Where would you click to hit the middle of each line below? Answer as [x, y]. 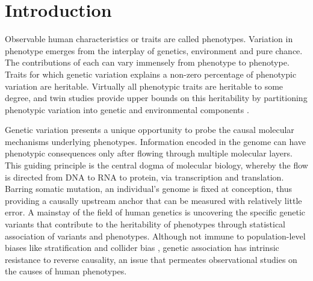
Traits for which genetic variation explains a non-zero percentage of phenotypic [151, 74]
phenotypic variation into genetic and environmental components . [127, 109]
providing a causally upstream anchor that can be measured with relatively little [153, 200]
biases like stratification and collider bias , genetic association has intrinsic [142, 248]
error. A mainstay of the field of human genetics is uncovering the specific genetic [155, 212]
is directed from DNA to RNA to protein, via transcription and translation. [144, 177]
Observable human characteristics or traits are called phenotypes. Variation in [149, 39]
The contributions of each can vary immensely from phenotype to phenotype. [147, 62]
